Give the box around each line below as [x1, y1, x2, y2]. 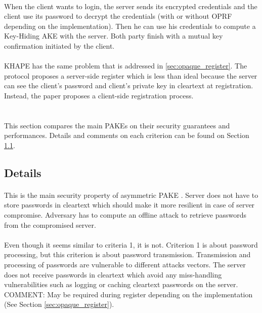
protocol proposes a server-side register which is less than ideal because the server [4, 70, 257, 81]
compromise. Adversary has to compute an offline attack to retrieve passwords [4, 210, 246, 220]
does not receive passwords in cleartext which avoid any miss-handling [4, 269, 222, 280]
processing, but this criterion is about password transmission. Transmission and [4, 249, 251, 260]
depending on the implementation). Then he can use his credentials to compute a [4, 20, 256, 31]
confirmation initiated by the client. [4, 40, 115, 51]
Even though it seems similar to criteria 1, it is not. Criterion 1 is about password [4, 239, 258, 250]
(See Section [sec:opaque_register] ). [4, 299, 114, 309]
